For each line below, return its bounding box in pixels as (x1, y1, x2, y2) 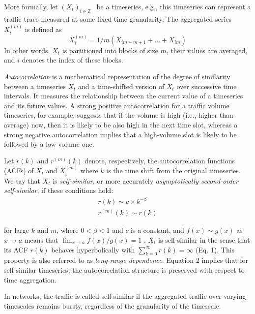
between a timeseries (4, 81, 66, 91)
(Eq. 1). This (195, 244, 235, 254)
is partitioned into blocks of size (62, 45, 158, 55)
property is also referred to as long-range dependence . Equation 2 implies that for (4, 255, 249, 265)
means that (24, 234, 58, 245)
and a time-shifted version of (78, 81, 165, 91)
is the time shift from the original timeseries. (106, 165, 241, 176)
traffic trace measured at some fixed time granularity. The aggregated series (4, 14, 231, 24)
